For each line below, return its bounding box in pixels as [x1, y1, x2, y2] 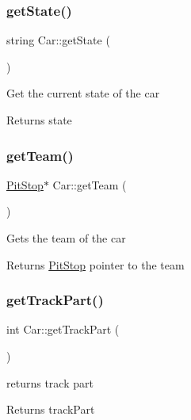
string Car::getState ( [6, 32, 110, 48]
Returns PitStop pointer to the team [6, 256, 185, 273]
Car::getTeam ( [52, 176, 127, 193]
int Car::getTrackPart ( [6, 321, 120, 338]
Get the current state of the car [6, 85, 160, 101]
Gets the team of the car [6, 230, 126, 246]
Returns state [6, 112, 72, 128]
